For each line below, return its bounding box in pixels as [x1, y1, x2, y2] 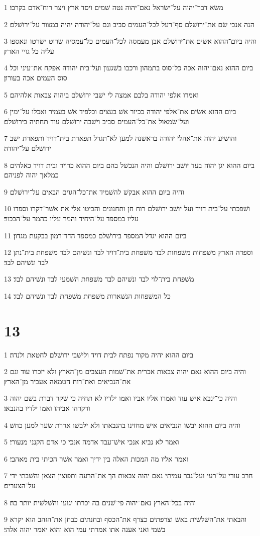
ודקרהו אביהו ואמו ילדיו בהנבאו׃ [4, 402, 90, 413]
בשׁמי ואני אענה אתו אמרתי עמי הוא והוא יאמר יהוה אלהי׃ [4, 523, 166, 534]
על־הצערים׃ [4, 480, 36, 490]
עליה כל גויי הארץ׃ [4, 45, 54, 56]
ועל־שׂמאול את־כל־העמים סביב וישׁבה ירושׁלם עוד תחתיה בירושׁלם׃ [4, 116, 189, 126]
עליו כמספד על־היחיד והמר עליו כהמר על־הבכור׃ [4, 213, 139, 223]
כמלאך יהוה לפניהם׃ [4, 169, 59, 180]
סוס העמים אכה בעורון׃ [4, 72, 67, 82]
